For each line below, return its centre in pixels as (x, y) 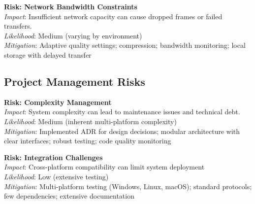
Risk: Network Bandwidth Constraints (71, 6)
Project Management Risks (75, 81)
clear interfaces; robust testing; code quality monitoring (88, 141)
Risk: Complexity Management (58, 102)
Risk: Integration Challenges (53, 157)
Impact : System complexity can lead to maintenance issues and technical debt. (122, 112)
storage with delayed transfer (48, 54)
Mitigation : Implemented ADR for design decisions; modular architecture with (122, 131)
